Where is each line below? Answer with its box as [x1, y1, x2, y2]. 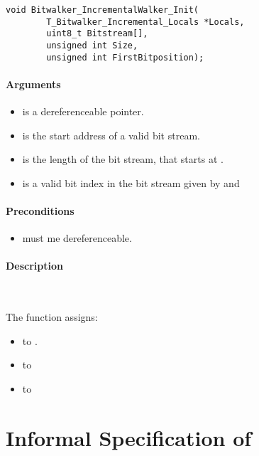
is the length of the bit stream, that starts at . [22, 152, 224, 166]
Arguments [6, 76, 61, 91]
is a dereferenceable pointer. [22, 104, 144, 119]
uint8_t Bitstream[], [46, 28, 148, 39]
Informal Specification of [6, 423, 252, 452]
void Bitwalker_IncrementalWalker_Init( [6, 5, 199, 15]
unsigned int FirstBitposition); [46, 52, 204, 63]
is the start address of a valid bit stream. [22, 127, 200, 142]
